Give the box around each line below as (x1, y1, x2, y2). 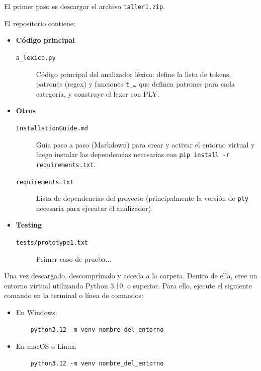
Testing (16, 219, 42, 230)
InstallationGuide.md (16, 124, 88, 132)
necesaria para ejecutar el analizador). (36, 202, 153, 213)
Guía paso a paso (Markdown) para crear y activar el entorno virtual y (36, 139, 255, 150)
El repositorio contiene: (4, 18, 75, 28)
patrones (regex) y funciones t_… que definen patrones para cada (36, 79, 235, 89)
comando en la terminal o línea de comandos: (4, 290, 143, 301)
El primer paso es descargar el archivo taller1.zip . (4, 1, 165, 11)
